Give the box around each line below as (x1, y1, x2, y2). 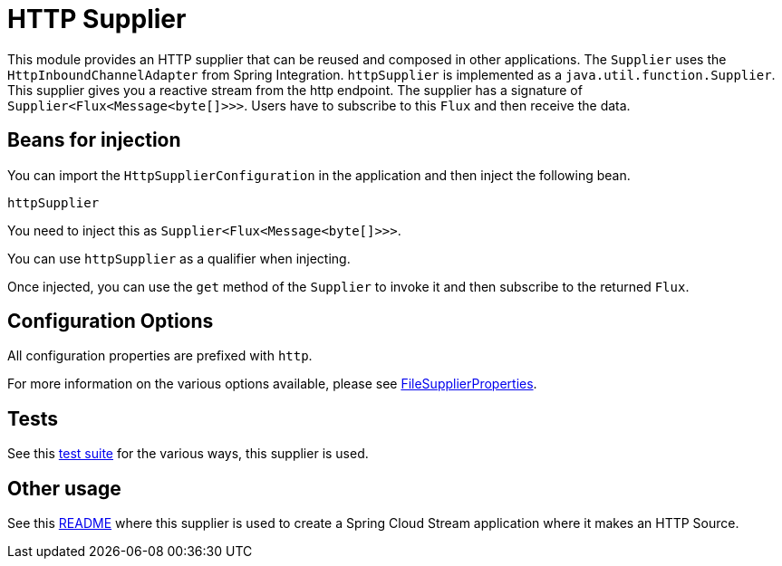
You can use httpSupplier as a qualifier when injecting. (7, 250, 351, 266)
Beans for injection (7, 129, 181, 152)
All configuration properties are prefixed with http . (7, 348, 313, 364)
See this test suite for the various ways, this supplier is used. (7, 446, 369, 462)
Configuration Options (7, 310, 214, 333)
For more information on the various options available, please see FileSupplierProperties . (7, 376, 537, 392)
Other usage (7, 476, 121, 500)
